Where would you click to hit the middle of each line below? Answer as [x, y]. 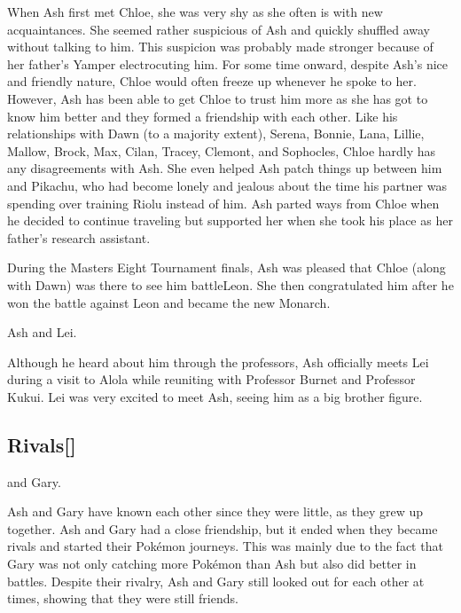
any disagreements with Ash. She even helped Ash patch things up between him [225, 168]
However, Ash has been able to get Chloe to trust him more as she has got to [218, 98]
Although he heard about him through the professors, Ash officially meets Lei [218, 362]
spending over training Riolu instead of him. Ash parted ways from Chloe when [223, 203]
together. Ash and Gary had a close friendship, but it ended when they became [223, 528]
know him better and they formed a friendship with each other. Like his [203, 116]
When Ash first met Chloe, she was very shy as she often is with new [195, 12]
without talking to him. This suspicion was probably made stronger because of [220, 47]
